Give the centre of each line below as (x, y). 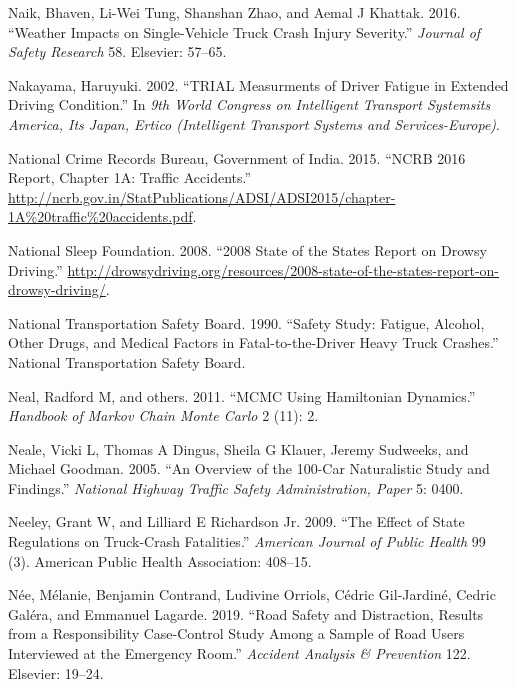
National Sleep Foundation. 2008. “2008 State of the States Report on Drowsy (247, 249)
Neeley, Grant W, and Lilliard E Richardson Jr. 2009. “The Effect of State (236, 521)
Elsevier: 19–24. (56, 672)
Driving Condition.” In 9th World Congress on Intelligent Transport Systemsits (249, 104)
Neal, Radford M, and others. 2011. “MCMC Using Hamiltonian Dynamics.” (242, 395)
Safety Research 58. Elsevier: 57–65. (117, 51)
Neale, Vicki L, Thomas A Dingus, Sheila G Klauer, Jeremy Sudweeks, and (238, 448)
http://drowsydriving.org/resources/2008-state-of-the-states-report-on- (283, 269)
